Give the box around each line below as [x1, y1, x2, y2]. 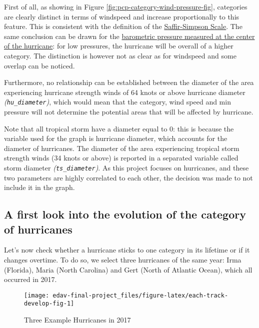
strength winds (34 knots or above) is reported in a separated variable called [4, 152, 238, 163]
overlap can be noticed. [4, 60, 75, 70]
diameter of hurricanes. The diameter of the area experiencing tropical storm [4, 142, 239, 153]
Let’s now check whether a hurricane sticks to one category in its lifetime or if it [4, 244, 250, 255]
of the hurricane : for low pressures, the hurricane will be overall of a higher [4, 40, 233, 51]
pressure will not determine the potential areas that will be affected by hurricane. [4, 106, 253, 116]
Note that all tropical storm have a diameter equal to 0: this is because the [4, 123, 234, 133]
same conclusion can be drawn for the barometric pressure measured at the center [4, 30, 255, 41]
